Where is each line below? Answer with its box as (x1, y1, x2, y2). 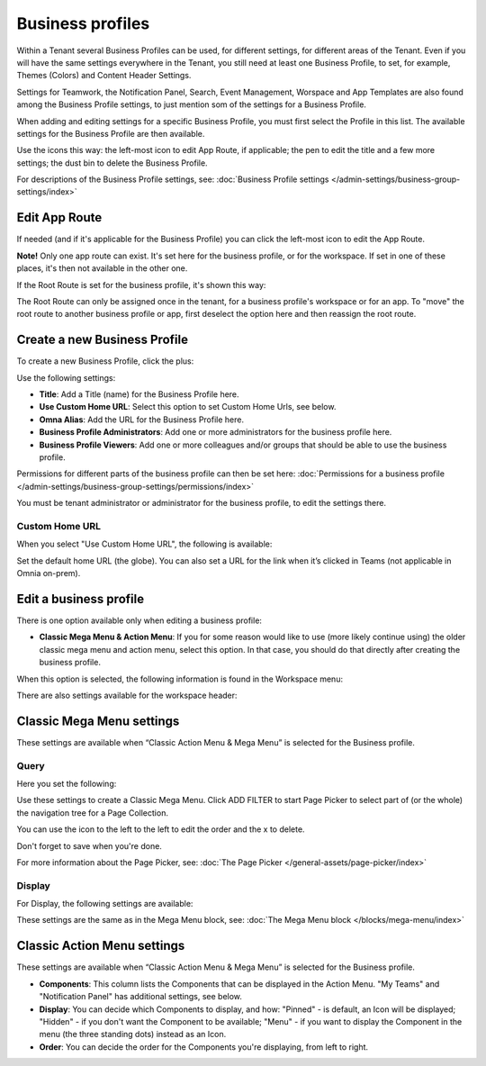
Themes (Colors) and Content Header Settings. (16, 70, 192, 81)
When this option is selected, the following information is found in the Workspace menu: (16, 673, 344, 684)
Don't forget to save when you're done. (16, 840, 162, 851)
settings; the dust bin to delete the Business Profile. (16, 158, 208, 168)
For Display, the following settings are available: (16, 899, 193, 909)
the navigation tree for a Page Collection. (16, 807, 168, 818)
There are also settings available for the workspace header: (16, 690, 238, 700)
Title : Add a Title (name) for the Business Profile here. (39, 389, 239, 400)
